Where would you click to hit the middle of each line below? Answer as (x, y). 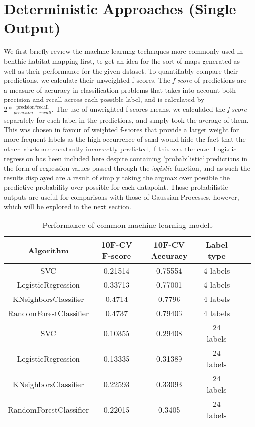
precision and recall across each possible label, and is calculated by (104, 99)
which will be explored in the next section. (68, 206)
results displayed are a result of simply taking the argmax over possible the (117, 177)
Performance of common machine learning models (127, 225)
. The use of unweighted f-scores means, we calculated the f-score (149, 109)
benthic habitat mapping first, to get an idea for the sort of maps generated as (122, 61)
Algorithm (49, 250)
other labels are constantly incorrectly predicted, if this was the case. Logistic (120, 148)
